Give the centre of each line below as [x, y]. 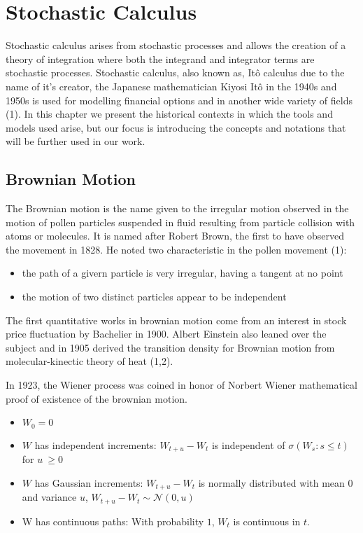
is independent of [248, 444]
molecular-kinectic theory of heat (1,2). [90, 361]
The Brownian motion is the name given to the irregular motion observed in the [177, 208]
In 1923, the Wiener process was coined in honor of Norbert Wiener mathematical [181, 385]
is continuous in [267, 521]
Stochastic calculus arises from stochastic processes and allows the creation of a [176, 45]
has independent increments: [95, 444]
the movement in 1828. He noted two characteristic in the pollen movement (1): [176, 249]
